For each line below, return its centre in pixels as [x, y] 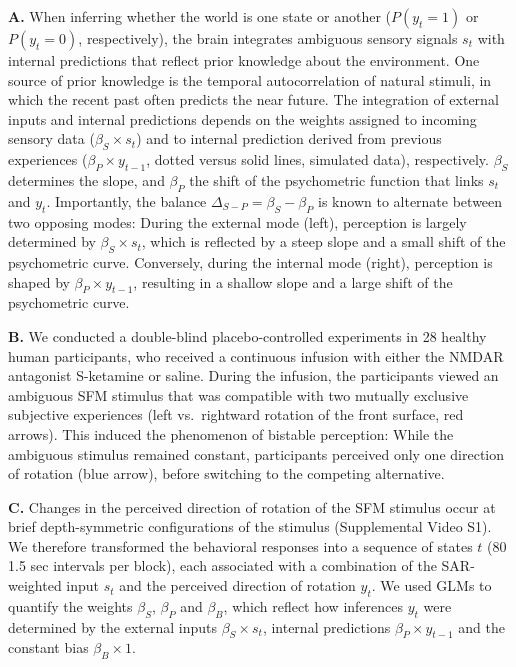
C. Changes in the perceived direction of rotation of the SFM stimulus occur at [252, 506]
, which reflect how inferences [313, 605]
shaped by [39, 281]
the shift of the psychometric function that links [336, 179]
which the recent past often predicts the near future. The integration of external [253, 99]
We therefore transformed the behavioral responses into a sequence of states [240, 545]
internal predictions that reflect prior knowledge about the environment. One [244, 60]
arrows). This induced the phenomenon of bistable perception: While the [231, 433]
